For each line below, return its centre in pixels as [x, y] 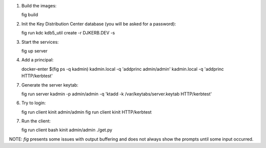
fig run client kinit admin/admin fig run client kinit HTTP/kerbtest [87, 112]
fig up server [34, 51]
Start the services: [40, 42]
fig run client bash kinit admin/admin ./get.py [67, 130]
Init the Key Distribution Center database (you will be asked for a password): [99, 24]
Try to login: [34, 103]
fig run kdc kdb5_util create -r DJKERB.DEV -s [68, 33]
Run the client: [36, 121]
